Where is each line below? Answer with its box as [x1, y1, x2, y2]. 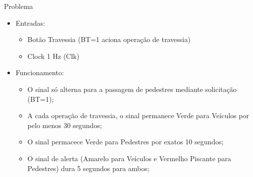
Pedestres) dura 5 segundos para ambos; [27, 163, 150, 173]
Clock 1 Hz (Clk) [27, 50, 80, 61]
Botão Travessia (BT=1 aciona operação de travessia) [27, 34, 191, 44]
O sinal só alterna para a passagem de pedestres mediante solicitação [27, 84, 237, 94]
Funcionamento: [15, 67, 64, 78]
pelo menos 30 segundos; [27, 120, 102, 130]
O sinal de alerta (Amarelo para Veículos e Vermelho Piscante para [27, 153, 231, 163]
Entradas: [15, 17, 45, 28]
